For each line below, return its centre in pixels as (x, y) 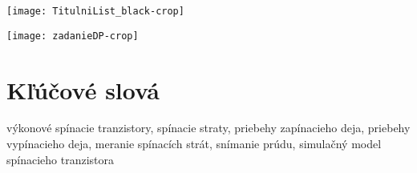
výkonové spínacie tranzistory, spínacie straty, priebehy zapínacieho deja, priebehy (208, 128)
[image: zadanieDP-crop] (73, 36)
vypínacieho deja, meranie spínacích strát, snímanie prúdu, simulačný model (194, 144)
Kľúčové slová (83, 89)
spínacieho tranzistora (61, 159)
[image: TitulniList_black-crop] (95, 11)
